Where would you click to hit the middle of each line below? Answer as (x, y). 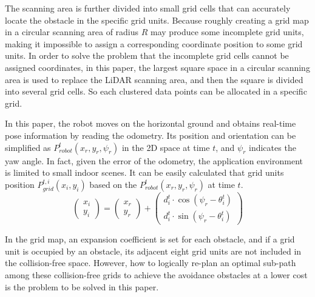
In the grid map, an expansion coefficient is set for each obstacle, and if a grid (150, 239)
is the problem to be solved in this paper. (82, 286)
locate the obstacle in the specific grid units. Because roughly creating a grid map (157, 20)
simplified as (28, 147)
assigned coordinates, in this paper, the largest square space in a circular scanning (157, 67)
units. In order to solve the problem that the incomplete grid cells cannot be (147, 55)
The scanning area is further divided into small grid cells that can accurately (148, 8)
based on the (113, 184)
